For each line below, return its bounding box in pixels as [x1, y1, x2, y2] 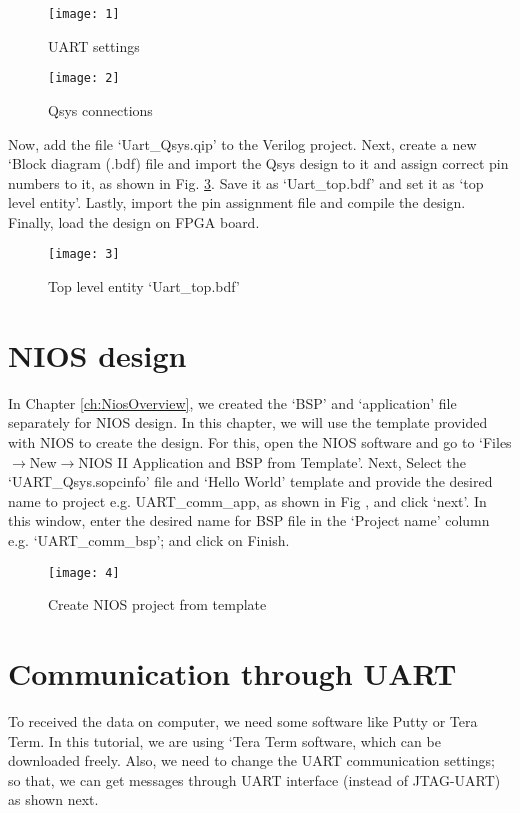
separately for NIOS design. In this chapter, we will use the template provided [8, 412, 488, 433]
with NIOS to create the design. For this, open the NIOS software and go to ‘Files [8, 432, 512, 453]
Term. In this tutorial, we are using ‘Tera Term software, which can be [8, 730, 441, 751]
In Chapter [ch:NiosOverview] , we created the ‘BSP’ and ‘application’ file [8, 392, 457, 413]
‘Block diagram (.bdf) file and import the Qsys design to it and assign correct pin [8, 153, 509, 174]
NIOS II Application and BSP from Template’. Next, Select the [78, 451, 467, 472]
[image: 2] [48, 71, 120, 86]
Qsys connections [48, 99, 153, 120]
